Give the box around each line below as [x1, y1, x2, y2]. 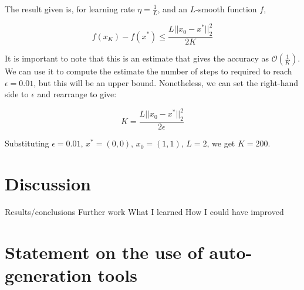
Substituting [5, 137, 49, 149]
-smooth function [195, 3, 257, 15]
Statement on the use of [5, 240, 203, 264]
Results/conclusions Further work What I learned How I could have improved [5, 205, 284, 217]
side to [5, 88, 29, 100]
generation [5, 262, 92, 286]
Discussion [5, 172, 91, 196]
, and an [157, 3, 188, 15]
